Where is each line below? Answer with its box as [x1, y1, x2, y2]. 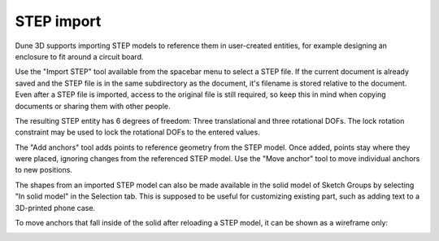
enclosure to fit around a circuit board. [15, 51, 144, 61]
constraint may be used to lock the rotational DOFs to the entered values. [15, 127, 260, 138]
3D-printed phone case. [15, 203, 96, 213]
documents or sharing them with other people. [15, 101, 171, 111]
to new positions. [15, 165, 73, 175]
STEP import [15, 12, 102, 30]
